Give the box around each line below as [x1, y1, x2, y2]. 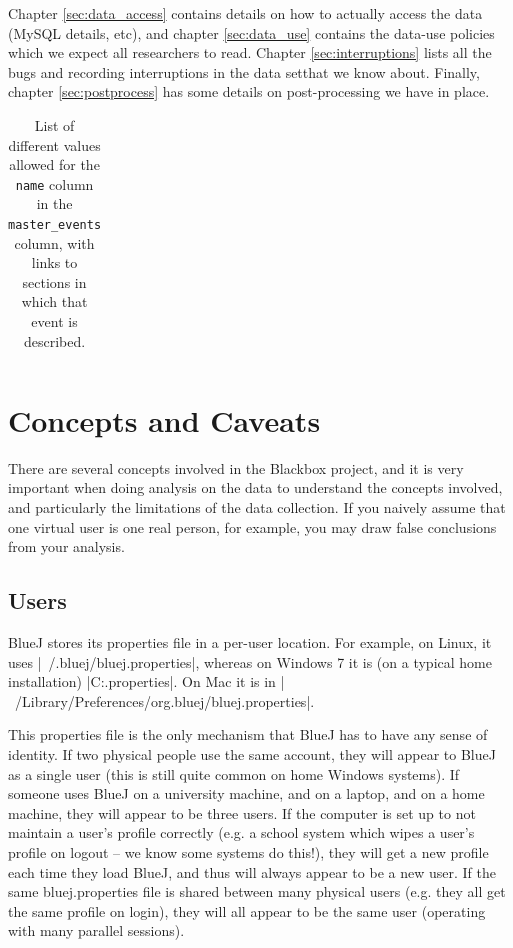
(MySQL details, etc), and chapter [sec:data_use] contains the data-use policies [8, 22, 495, 43]
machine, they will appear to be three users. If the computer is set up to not [8, 802, 476, 823]
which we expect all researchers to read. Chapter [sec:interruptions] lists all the [8, 42, 492, 63]
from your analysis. [8, 536, 125, 557]
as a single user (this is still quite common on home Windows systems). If [8, 763, 460, 784]
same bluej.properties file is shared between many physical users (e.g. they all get [8, 881, 506, 902]
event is [31, 311, 78, 332]
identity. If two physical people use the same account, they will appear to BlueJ [8, 743, 496, 764]
